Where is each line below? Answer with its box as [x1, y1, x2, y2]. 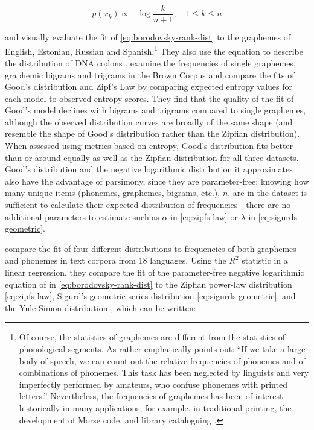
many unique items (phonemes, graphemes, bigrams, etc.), [5, 186, 220, 199]
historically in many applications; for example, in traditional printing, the [19, 401, 292, 414]
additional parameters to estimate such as [5, 210, 159, 223]
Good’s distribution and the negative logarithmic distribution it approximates [5, 163, 293, 175]
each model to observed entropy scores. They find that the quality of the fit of [5, 92, 294, 104]
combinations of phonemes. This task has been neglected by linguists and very [19, 366, 309, 379]
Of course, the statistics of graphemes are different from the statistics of [19, 330, 285, 343]
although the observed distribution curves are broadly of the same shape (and [5, 115, 293, 128]
